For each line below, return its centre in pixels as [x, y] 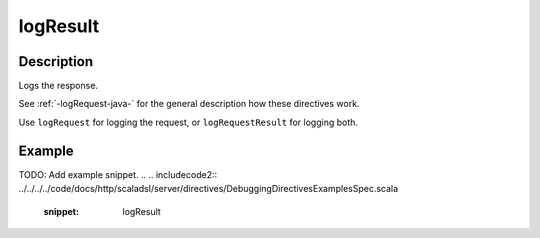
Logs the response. [58, 86]
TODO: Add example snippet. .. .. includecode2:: [118, 174]
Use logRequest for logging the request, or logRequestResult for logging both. [188, 122]
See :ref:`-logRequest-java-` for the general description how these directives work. [189, 104]
